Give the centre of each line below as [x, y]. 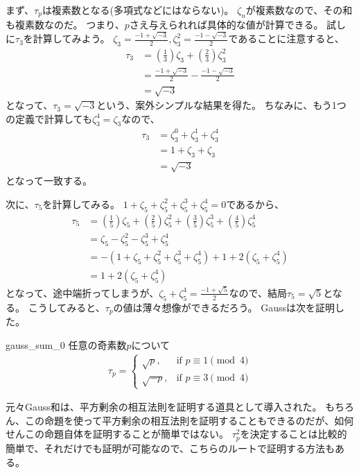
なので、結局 [258, 292]
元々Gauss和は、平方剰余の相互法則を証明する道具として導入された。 [164, 407]
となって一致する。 [49, 181]
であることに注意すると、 [286, 38]
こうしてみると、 [67, 307]
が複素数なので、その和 [299, 10]
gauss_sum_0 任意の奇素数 [66, 344]
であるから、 [255, 204]
